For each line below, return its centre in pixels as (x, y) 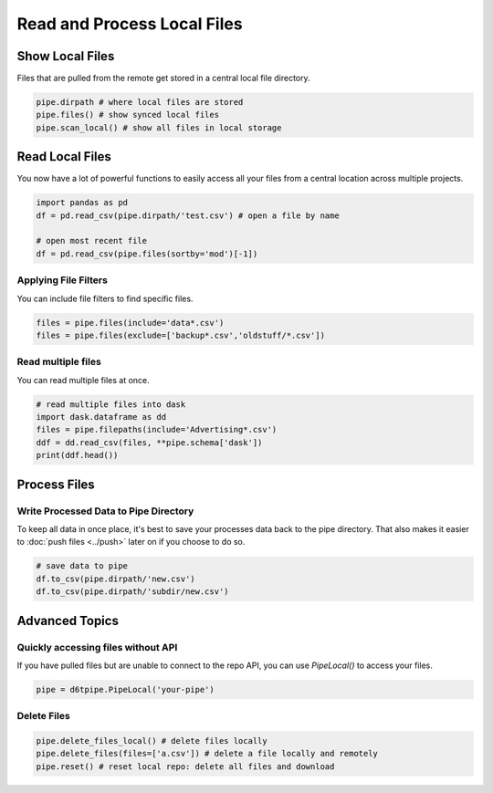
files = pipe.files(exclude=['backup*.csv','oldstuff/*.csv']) (181, 335)
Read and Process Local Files (130, 24)
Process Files (56, 484)
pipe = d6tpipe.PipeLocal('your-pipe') (125, 689)
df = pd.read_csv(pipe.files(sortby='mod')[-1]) (147, 254)
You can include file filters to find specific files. (105, 298)
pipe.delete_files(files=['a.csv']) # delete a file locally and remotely (207, 754)
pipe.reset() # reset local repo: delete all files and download (185, 766)
